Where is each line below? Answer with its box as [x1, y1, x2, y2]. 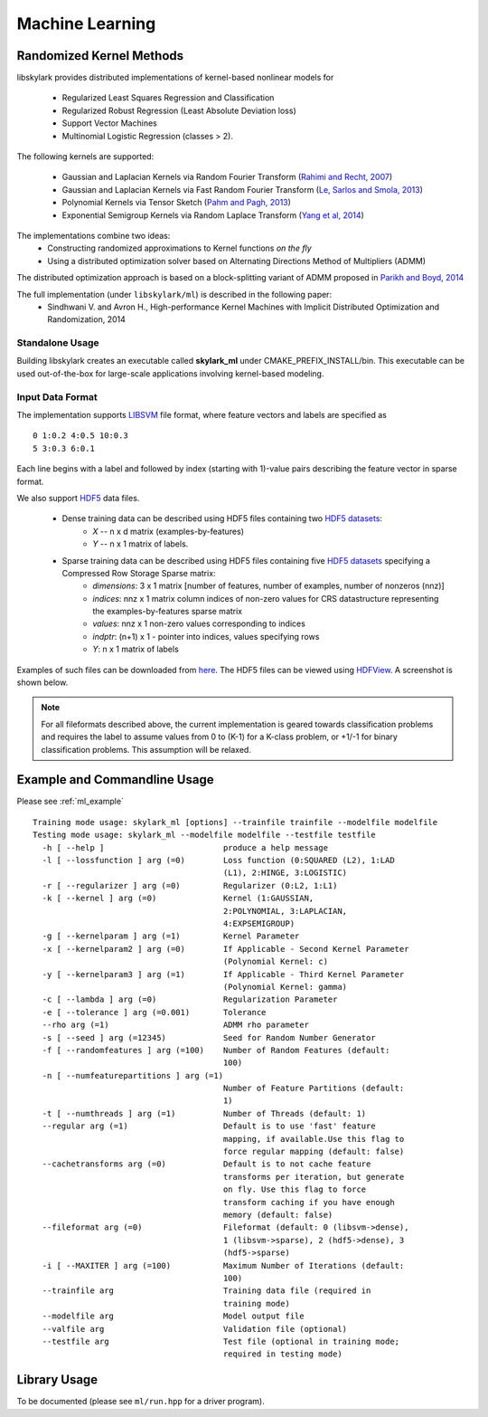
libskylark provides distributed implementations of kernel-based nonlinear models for [16, 72, 334, 83]
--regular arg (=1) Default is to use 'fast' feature [42, 1121, 376, 1131]
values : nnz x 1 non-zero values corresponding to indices [92, 618, 306, 629]
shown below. [16, 677, 69, 688]
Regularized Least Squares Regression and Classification [61, 92, 275, 103]
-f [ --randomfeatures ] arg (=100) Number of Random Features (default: [42, 1045, 390, 1055]
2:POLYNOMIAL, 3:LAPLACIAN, [222, 906, 348, 916]
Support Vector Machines [61, 118, 157, 128]
